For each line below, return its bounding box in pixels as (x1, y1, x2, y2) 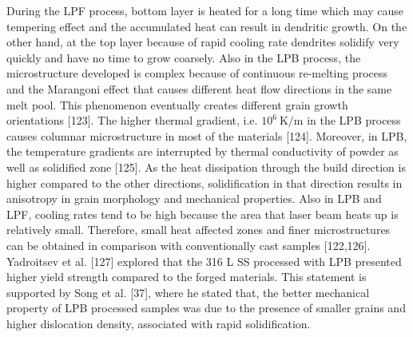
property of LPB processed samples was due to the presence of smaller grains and (6, 299, 406, 316)
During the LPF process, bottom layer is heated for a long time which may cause (6, 2, 404, 18)
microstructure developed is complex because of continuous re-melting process (6, 65, 388, 81)
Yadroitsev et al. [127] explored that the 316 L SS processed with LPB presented (6, 252, 402, 269)
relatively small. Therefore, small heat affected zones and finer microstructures (6, 221, 391, 238)
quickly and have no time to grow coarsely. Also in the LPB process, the (6, 49, 361, 65)
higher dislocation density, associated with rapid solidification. (6, 315, 311, 331)
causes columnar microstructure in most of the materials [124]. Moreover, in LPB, (6, 127, 407, 144)
